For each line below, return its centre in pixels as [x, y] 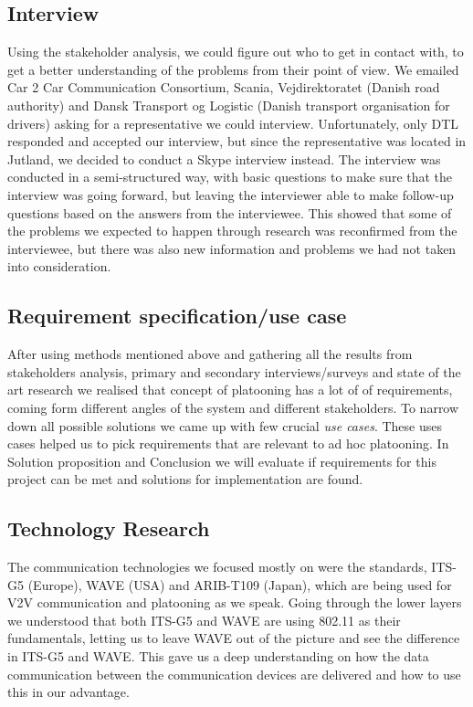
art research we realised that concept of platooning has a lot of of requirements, [230, 390]
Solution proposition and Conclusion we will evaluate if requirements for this [222, 461]
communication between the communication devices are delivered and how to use [234, 674]
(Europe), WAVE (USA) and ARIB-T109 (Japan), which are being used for [240, 584]
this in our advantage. [68, 692]
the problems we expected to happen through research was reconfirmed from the [232, 231]
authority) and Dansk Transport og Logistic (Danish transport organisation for [229, 105]
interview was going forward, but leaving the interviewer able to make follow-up [231, 194]
